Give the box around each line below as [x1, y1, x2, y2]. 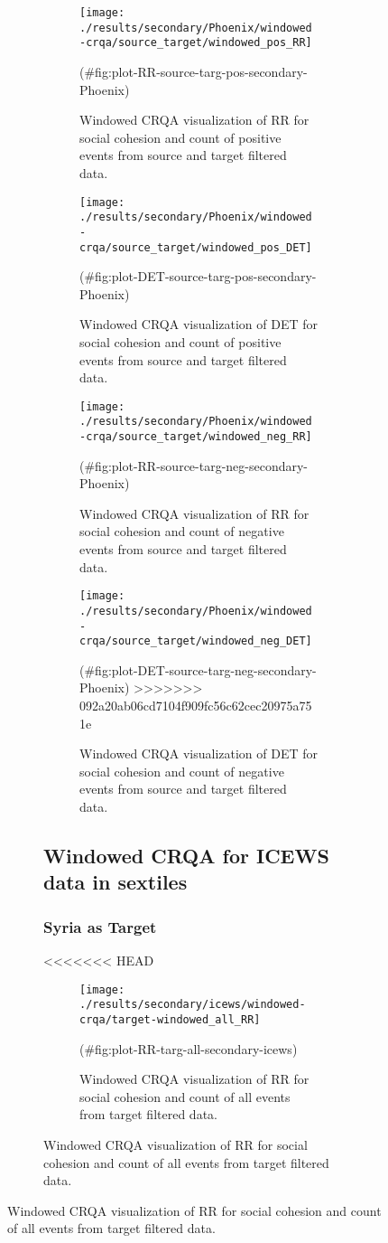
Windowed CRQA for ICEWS [43, 842, 329, 870]
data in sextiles [43, 868, 188, 896]
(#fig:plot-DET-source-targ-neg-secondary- [79, 660, 317, 679]
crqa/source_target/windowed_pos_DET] [79, 240, 312, 254]
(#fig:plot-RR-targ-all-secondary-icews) [79, 1039, 298, 1058]
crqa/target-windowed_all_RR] [79, 1012, 261, 1026]
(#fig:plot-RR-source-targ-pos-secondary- [79, 61, 308, 80]
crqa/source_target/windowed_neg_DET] [79, 635, 312, 648]
